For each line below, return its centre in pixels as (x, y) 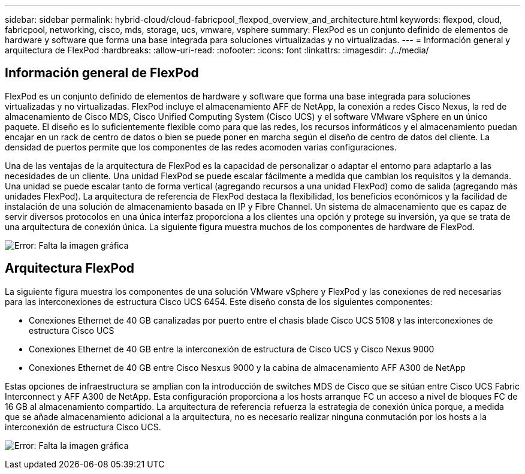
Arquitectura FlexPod (70, 268)
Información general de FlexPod (102, 73)
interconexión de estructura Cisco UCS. (83, 427)
